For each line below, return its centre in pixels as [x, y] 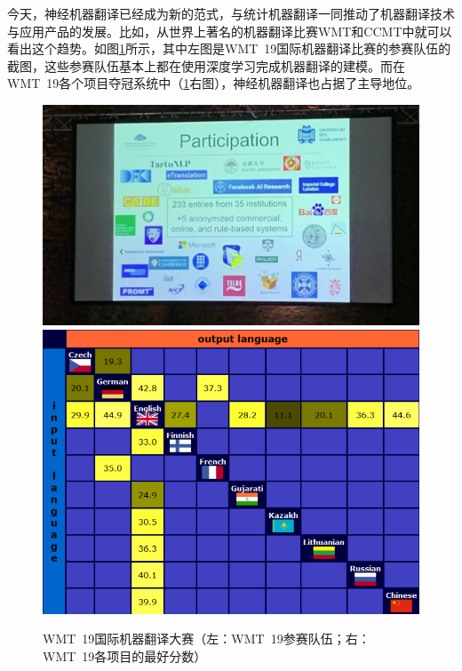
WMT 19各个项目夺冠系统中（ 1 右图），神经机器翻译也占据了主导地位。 [214, 83]
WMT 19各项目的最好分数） [125, 655]
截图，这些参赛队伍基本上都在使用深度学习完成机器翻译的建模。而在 [206, 65]
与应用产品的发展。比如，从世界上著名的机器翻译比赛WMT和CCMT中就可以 [230, 31]
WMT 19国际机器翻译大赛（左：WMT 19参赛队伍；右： [207, 639]
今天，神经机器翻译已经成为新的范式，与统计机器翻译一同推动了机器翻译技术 [231, 13]
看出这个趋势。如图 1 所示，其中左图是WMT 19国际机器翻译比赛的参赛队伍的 [229, 48]
